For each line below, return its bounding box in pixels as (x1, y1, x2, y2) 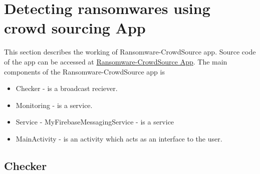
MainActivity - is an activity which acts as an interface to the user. (16, 133, 222, 143)
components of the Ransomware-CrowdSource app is (4, 66, 165, 76)
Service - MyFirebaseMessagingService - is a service (16, 116, 174, 127)
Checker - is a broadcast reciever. (16, 83, 118, 93)
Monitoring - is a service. (16, 99, 93, 110)
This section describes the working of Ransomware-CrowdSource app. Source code (4, 46, 256, 57)
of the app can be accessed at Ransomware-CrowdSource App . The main (4, 56, 227, 66)
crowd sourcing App (4, 17, 146, 38)
